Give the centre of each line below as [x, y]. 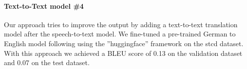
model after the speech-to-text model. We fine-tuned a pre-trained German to [120, 34]
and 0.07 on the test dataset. [47, 62]
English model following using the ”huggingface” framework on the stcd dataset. [124, 43]
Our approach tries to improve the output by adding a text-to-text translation [121, 24]
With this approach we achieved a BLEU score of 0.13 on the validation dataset [123, 53]
